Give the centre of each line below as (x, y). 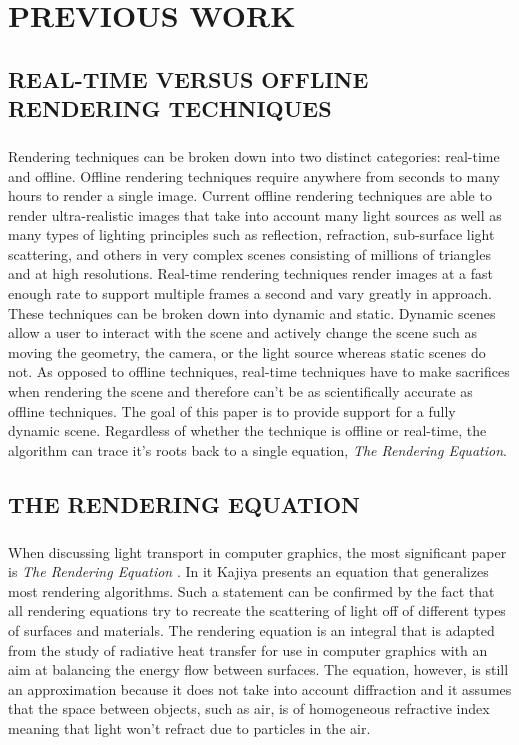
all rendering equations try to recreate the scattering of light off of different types (257, 610)
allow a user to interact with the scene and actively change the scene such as (242, 332)
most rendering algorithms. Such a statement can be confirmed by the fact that (251, 590)
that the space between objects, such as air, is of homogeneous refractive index (249, 708)
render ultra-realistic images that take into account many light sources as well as (255, 214)
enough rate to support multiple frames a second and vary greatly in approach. (250, 293)
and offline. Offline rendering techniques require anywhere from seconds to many (254, 175)
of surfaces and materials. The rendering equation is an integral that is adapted (251, 629)
